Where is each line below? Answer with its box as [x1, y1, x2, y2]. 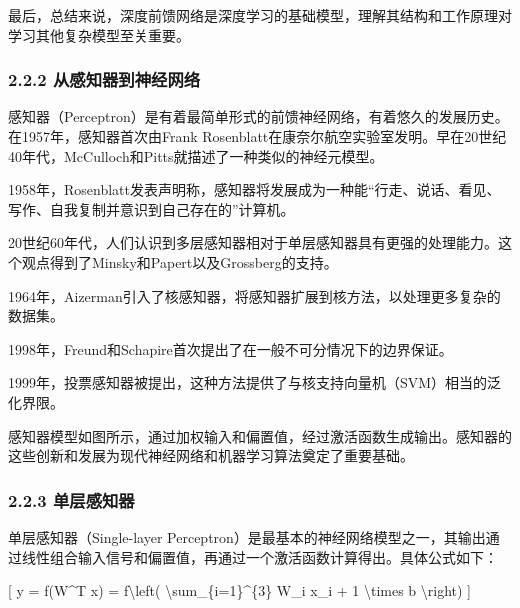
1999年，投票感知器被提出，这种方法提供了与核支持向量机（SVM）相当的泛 [8, 372, 502, 393]
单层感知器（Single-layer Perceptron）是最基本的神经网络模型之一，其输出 [8, 526, 486, 547]
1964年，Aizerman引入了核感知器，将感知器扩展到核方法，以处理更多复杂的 [8, 285, 501, 306]
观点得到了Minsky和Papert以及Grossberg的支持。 [21, 251, 338, 272]
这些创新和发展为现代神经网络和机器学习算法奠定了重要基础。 [8, 445, 414, 466]
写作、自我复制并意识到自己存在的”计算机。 [8, 198, 295, 219]
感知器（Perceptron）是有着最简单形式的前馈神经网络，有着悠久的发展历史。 [8, 106, 509, 127]
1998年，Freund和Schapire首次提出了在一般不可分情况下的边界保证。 [8, 338, 453, 359]
